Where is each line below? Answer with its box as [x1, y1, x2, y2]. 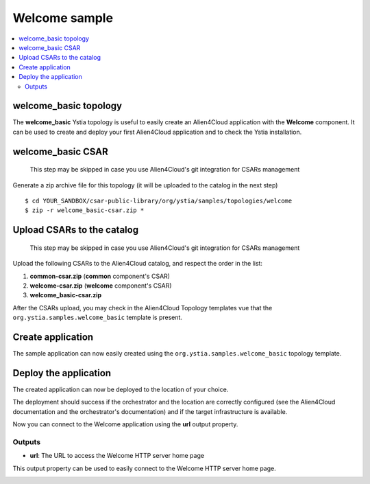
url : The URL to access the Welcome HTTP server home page [29, 452, 205, 460]
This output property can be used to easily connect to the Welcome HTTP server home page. [12, 464, 277, 472]
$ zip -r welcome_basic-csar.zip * [25, 207, 145, 214]
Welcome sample [12, 10, 113, 25]
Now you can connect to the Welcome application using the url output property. [12, 420, 238, 428]
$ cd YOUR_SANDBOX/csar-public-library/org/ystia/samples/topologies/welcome [25, 196, 293, 205]
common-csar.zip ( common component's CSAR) [29, 272, 171, 280]
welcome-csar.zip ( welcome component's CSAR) [29, 281, 172, 290]
